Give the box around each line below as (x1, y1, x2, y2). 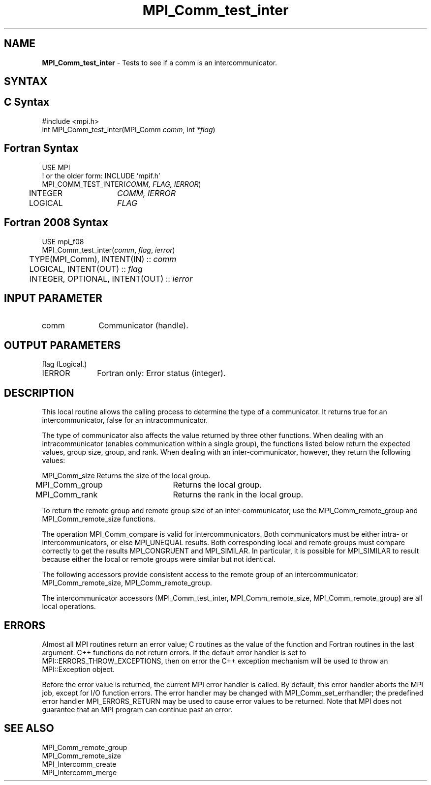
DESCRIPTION (4, 386, 74, 399)
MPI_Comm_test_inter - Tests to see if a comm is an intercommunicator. (42, 58, 277, 67)
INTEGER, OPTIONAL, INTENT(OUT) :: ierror (29, 273, 193, 284)
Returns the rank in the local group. (173, 490, 304, 500)
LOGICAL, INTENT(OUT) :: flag (29, 263, 143, 274)
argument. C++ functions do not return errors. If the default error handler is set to (42, 648, 306, 657)
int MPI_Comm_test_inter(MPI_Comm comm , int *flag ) (42, 125, 215, 134)
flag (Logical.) (42, 360, 87, 369)
